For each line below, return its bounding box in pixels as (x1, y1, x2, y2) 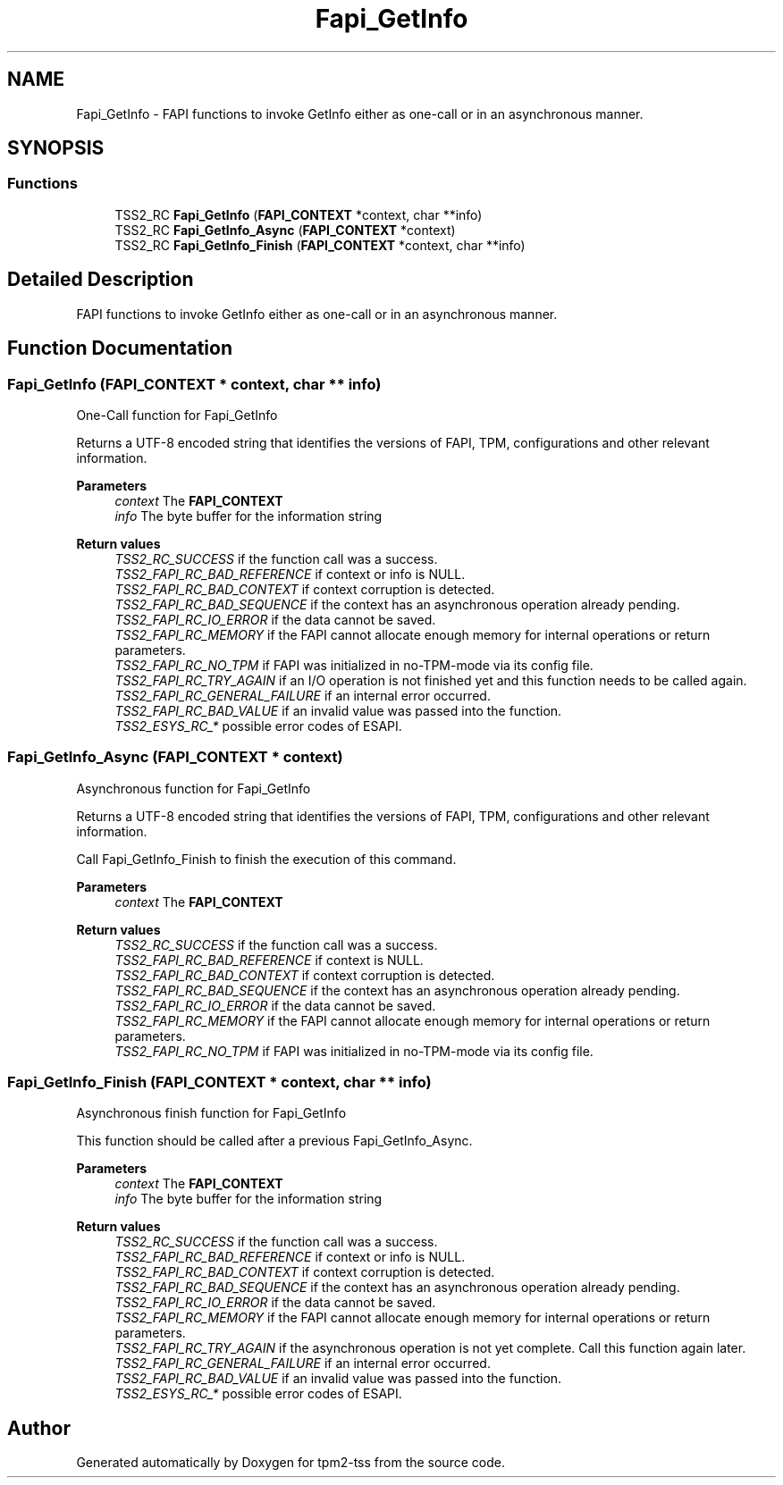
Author (7, 1416, 71, 1439)
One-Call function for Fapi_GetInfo (76, 407, 278, 423)
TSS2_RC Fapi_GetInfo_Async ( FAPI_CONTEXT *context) (114, 222, 456, 238)
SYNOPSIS (7, 137, 105, 160)
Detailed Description (7, 268, 194, 291)
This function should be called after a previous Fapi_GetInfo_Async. (76, 1133, 473, 1149)
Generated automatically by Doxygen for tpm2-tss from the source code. (76, 1455, 505, 1471)
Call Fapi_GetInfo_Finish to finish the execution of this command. (76, 851, 457, 867)
